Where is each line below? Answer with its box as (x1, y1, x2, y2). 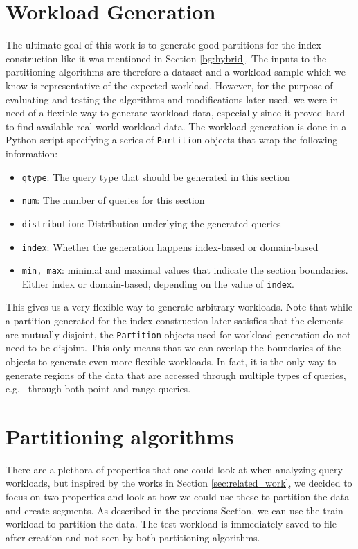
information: (6, 146, 58, 160)
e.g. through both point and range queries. (6, 381, 191, 396)
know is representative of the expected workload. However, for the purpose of (6, 78, 333, 92)
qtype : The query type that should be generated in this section (21, 169, 290, 184)
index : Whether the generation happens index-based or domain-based (21, 239, 319, 254)
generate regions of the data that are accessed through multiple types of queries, (6, 367, 346, 382)
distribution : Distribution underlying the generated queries (21, 216, 281, 230)
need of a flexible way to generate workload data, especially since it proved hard (6, 105, 346, 120)
